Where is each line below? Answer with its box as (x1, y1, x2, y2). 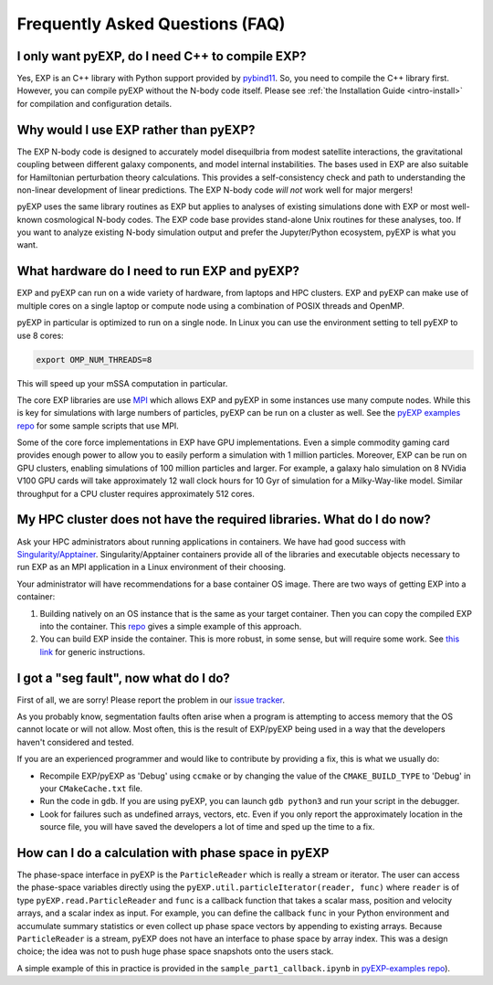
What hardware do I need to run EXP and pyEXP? (16, 263, 300, 279)
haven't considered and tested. (16, 736, 134, 747)
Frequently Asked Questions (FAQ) (16, 14, 286, 34)
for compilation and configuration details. (16, 98, 173, 109)
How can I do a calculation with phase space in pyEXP (16, 845, 330, 861)
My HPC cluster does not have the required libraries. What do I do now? (16, 512, 431, 527)
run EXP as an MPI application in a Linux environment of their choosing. (16, 562, 287, 573)
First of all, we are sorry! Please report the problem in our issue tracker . (16, 694, 286, 705)
